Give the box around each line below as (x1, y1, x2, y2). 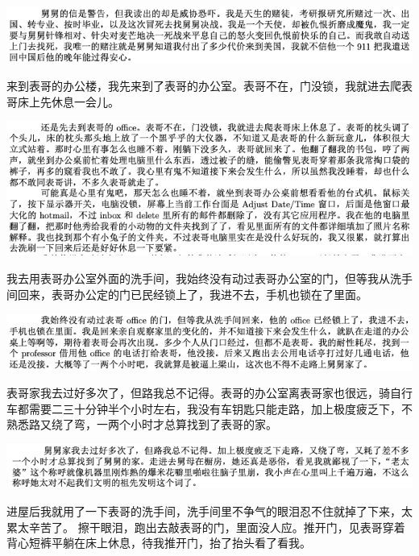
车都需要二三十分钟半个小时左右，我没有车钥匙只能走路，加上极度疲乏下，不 (6, 400, 413, 417)
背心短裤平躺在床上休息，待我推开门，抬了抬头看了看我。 (6, 534, 311, 551)
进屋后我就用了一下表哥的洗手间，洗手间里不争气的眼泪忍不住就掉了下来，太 (6, 502, 413, 519)
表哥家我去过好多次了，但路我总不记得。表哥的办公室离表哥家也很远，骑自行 (6, 384, 413, 401)
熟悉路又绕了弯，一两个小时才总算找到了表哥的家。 (6, 416, 277, 433)
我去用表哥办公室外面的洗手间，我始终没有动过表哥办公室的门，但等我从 (6, 270, 390, 287)
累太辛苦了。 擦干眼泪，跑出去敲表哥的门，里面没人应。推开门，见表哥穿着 (6, 518, 405, 535)
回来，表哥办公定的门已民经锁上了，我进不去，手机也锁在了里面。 (17, 285, 367, 302)
